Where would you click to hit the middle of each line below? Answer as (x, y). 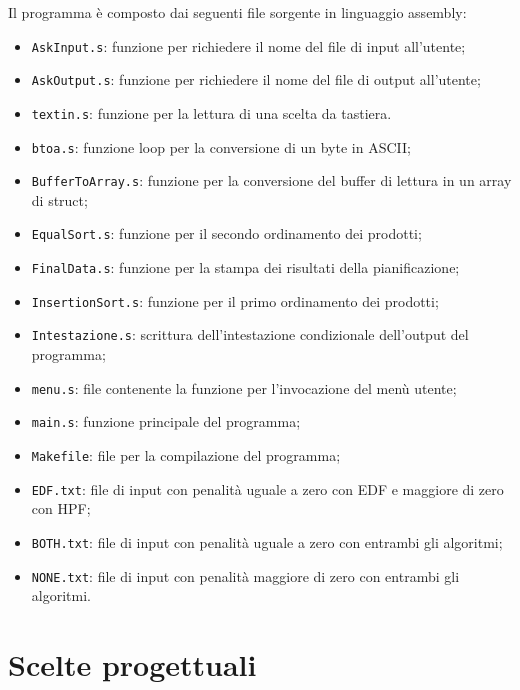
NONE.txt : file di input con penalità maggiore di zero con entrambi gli (245, 575)
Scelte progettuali (132, 664)
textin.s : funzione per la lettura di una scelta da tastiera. (211, 112)
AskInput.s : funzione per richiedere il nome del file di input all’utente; (248, 45)
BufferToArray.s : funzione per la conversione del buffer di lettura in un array (271, 180)
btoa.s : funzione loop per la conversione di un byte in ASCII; (221, 146)
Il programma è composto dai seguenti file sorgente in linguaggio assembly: (237, 12)
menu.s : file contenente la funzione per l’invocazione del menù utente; (244, 387)
